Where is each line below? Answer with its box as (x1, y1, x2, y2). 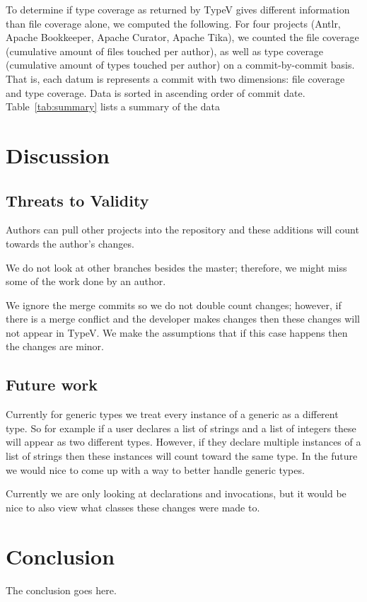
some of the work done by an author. (6, 274, 166, 289)
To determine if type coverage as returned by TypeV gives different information (6, 2, 350, 16)
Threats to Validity (6, 189, 149, 211)
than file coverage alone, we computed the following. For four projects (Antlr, (6, 16, 341, 30)
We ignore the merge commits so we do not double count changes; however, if (6, 297, 342, 312)
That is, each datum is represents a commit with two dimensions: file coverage (6, 71, 345, 86)
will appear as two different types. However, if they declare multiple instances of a (6, 434, 361, 449)
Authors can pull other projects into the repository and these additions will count (6, 222, 359, 237)
